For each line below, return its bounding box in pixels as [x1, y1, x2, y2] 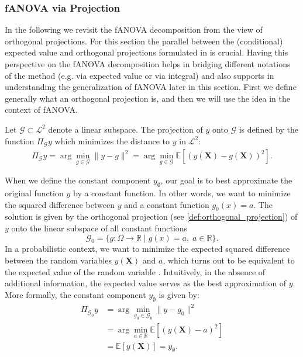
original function [5, 187, 64, 199]
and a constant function [124, 198, 209, 210]
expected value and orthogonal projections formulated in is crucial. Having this [5, 46, 288, 58]
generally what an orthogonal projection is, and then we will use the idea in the [5, 92, 290, 104]
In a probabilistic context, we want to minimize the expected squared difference [5, 242, 290, 255]
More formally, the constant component [5, 288, 146, 300]
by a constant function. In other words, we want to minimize [73, 187, 291, 199]
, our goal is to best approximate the [160, 174, 292, 186]
